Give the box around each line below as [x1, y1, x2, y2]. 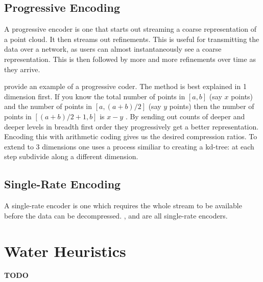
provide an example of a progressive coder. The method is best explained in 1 [4, 81, 247, 92]
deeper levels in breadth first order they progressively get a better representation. [4, 121, 259, 132]
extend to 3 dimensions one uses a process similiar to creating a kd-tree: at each [4, 141, 254, 151]
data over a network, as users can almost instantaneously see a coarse [4, 44, 222, 54]
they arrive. [4, 63, 40, 74]
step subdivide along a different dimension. [4, 151, 138, 162]
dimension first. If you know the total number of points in [4, 91, 185, 101]
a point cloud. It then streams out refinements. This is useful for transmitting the [4, 33, 259, 44]
